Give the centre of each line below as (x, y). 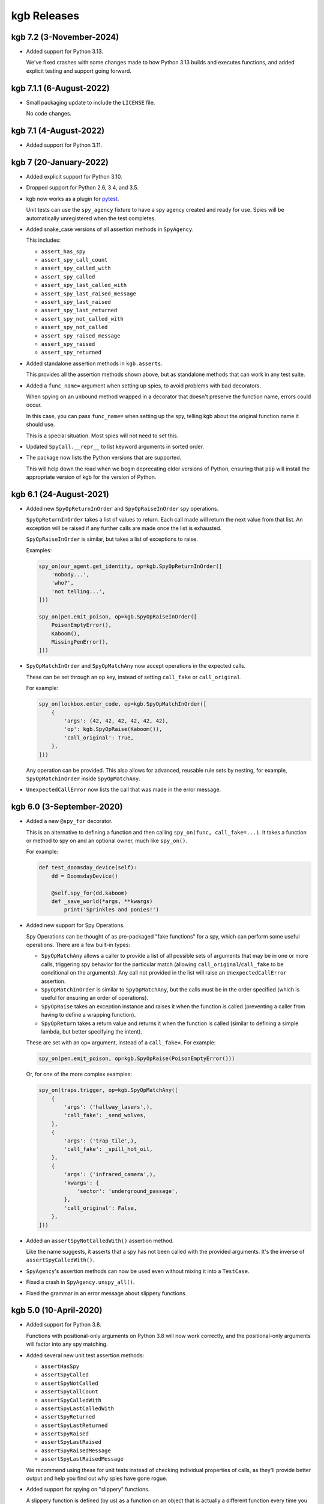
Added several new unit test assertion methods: (85, 1355)
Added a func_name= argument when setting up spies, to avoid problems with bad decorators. (143, 386)
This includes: (43, 240)
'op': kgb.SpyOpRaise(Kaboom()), (113, 729)
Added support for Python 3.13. (64, 52)
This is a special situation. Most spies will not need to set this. (102, 436)
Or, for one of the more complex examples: (79, 1074)
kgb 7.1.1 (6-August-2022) (61, 88)
